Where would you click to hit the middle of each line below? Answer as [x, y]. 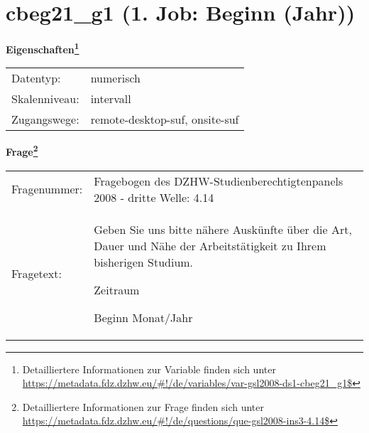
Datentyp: [36, 78]
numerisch [115, 78]
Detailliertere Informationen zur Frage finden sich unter [143, 406]
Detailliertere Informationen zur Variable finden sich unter [149, 369]
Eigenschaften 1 [43, 48]
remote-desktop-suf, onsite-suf [165, 119]
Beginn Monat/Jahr [143, 317]
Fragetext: [37, 273]
